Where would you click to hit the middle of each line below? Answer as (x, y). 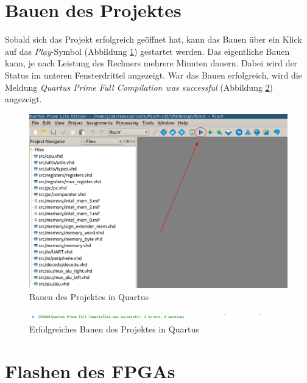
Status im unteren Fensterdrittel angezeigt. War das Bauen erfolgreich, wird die (153, 75)
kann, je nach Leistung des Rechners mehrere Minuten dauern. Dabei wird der (151, 63)
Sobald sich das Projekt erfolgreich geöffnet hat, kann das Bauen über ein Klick (153, 39)
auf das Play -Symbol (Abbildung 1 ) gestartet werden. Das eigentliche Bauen (147, 51)
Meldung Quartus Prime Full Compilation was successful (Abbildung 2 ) (139, 87)
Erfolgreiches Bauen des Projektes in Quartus (114, 329)
